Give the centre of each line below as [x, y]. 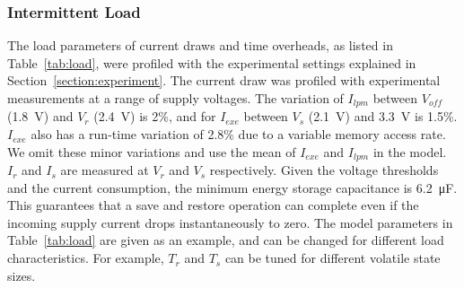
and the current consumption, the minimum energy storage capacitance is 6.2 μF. [232, 187]
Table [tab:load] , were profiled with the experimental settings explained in [212, 62]
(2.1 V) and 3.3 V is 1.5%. [383, 116]
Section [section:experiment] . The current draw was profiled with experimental [224, 80]
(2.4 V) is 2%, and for [155, 116]
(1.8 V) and [40, 116]
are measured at [105, 170]
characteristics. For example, [86, 258]
